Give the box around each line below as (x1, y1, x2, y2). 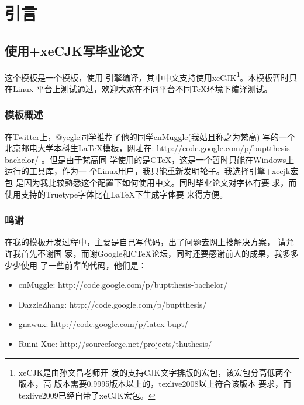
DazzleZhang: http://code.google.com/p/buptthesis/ (18, 298, 207, 310)
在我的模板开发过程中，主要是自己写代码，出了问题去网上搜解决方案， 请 (5, 236, 286, 248)
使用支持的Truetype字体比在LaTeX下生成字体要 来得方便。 (5, 188, 228, 200)
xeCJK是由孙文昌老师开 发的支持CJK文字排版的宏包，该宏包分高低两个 (18, 366, 292, 378)
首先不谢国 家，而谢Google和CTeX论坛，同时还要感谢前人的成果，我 (20, 247, 282, 260)
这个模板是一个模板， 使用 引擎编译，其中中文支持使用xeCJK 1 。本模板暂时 (5, 69, 289, 83)
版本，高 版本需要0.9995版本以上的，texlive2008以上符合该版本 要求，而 (18, 377, 292, 390)
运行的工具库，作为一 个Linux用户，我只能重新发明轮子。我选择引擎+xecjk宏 (5, 165, 299, 177)
